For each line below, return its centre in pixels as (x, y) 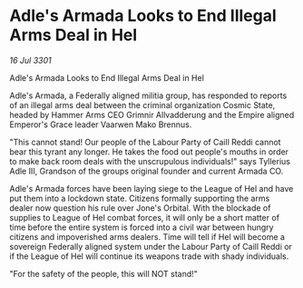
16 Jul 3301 (30, 60)
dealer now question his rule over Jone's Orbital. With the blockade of (140, 208)
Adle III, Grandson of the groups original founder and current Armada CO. (147, 171)
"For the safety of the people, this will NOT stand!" (103, 273)
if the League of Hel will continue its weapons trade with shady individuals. (149, 256)
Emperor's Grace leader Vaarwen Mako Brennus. (101, 124)
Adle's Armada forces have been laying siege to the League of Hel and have (151, 188)
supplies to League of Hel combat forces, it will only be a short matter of (144, 217)
